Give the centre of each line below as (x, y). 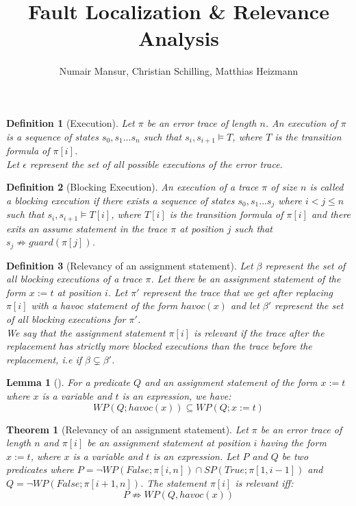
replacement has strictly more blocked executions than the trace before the (159, 346)
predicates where (40, 469)
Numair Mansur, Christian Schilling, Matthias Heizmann (179, 71)
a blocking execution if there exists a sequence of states (120, 200)
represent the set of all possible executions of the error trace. (156, 164)
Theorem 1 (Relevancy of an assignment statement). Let (127, 429)
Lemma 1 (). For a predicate (68, 382)
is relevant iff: (264, 483)
